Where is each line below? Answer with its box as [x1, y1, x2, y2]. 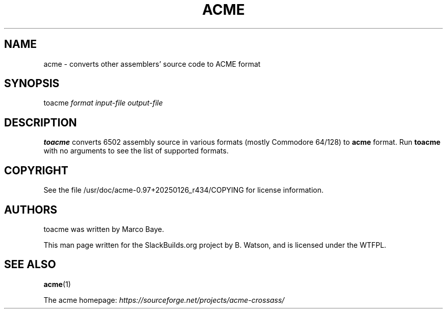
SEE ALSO [4, 258, 56, 271]
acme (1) [43, 279, 71, 289]
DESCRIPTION [4, 116, 77, 129]
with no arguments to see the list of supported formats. [43, 146, 229, 155]
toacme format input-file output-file [43, 98, 163, 108]
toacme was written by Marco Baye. [43, 224, 164, 233]
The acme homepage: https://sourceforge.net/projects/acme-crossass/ [43, 295, 285, 304]
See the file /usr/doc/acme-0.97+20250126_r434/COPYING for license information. [43, 186, 324, 195]
